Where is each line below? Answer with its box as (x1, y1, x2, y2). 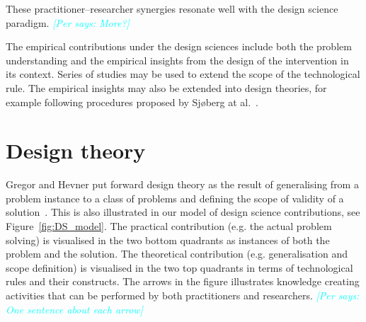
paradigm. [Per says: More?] (6, 15, 130, 30)
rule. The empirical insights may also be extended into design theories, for (6, 80, 327, 95)
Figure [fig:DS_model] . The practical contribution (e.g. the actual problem (6, 219, 332, 234)
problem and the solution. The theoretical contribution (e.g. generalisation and (6, 246, 348, 261)
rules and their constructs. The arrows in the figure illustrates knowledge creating (6, 274, 360, 289)
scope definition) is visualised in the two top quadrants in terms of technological (6, 260, 353, 275)
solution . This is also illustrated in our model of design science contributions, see (6, 205, 360, 219)
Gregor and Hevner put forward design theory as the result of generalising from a (6, 177, 359, 192)
